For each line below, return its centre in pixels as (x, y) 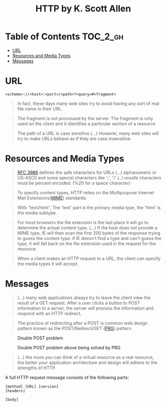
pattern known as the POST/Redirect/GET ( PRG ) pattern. (75, 328)
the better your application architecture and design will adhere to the (87, 362)
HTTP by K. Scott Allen (83, 9)
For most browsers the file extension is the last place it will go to (83, 222)
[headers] (15, 391)
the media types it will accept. (48, 263)
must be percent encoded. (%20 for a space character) (74, 183)
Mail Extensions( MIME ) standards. (52, 198)
